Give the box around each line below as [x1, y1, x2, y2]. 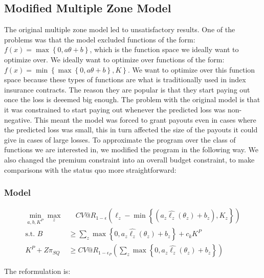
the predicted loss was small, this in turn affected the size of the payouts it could [4, 124, 258, 135]
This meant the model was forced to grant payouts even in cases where [34, 114, 256, 125]
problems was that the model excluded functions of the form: [4, 34, 195, 44]
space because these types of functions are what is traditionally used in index [4, 74, 246, 85]
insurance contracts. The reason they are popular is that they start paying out [4, 84, 250, 95]
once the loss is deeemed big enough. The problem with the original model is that [4, 94, 260, 105]
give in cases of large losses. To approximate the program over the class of [4, 134, 236, 145]
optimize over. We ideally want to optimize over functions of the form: [4, 54, 225, 64]
